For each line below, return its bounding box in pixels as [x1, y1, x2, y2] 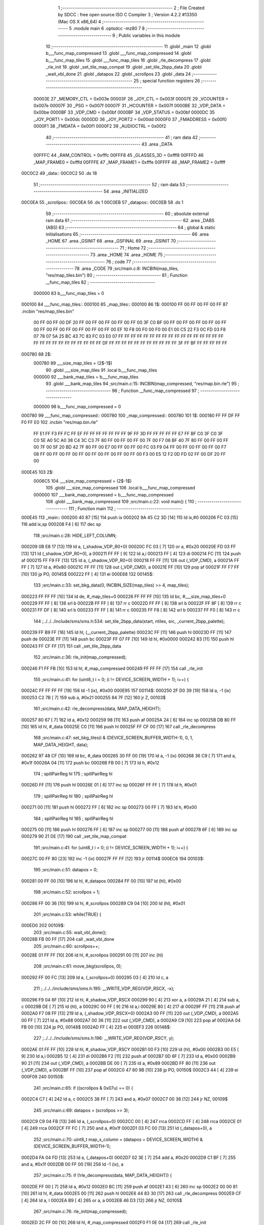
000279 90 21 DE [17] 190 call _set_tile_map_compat [21, 833, 127, 839]
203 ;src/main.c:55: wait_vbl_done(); [33, 929, 107, 935]
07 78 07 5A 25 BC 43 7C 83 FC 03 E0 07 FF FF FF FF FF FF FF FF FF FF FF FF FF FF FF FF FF [33, 333, 224, 339]
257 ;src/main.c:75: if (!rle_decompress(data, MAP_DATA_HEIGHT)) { [33, 1173, 172, 1178]
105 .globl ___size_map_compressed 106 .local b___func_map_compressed [45, 485, 196, 491]
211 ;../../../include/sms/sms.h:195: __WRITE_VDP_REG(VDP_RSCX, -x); [33, 985, 175, 992]
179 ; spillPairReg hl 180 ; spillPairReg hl [33, 793, 113, 799]
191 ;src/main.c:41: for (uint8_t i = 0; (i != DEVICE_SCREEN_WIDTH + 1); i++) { [33, 844, 188, 850]
